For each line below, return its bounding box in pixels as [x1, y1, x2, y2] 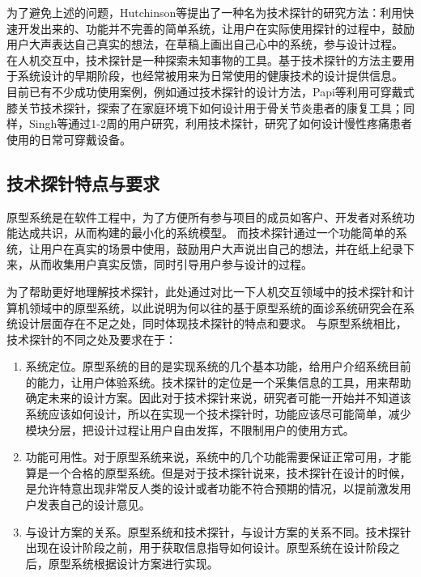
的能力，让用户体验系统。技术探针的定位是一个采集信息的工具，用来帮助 [25, 373, 411, 390]
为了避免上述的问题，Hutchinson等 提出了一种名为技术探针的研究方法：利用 [6, 4, 403, 20]
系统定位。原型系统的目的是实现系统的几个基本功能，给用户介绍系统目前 [25, 358, 411, 375]
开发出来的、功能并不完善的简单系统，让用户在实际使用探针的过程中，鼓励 [17, 19, 415, 36]
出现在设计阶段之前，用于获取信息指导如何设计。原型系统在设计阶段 [25, 539, 389, 556]
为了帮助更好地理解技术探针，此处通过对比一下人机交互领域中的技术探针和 [6, 282, 403, 299]
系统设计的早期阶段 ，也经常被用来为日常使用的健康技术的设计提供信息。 [17, 67, 403, 84]
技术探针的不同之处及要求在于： [6, 330, 176, 347]
